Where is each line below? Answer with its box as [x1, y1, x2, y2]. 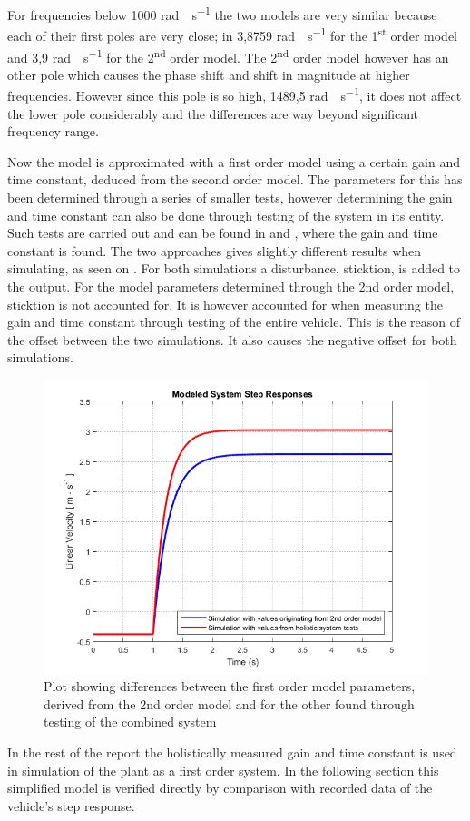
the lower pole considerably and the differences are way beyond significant [7, 104, 419, 123]
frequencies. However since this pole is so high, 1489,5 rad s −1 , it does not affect [7, 84, 462, 104]
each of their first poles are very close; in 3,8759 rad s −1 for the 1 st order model [7, 24, 457, 45]
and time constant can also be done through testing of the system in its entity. [7, 205, 445, 224]
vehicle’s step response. [7, 796, 135, 815]
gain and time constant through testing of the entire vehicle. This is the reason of [7, 312, 461, 331]
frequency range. [7, 122, 99, 141]
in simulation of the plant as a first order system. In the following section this [7, 760, 439, 779]
